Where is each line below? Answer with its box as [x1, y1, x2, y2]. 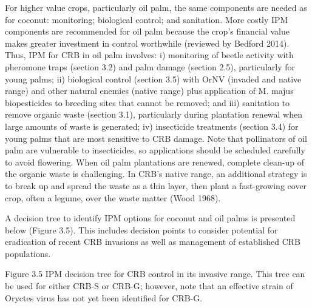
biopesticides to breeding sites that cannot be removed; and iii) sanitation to [5, 96, 290, 109]
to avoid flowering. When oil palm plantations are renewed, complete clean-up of [5, 155, 304, 168]
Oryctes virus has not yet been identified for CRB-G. [5, 291, 203, 304]
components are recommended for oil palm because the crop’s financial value [5, 25, 290, 38]
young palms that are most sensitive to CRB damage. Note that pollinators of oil [5, 132, 307, 144]
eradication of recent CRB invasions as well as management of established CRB [5, 235, 300, 248]
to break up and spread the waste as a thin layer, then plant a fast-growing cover [5, 179, 307, 192]
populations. [5, 247, 51, 259]
